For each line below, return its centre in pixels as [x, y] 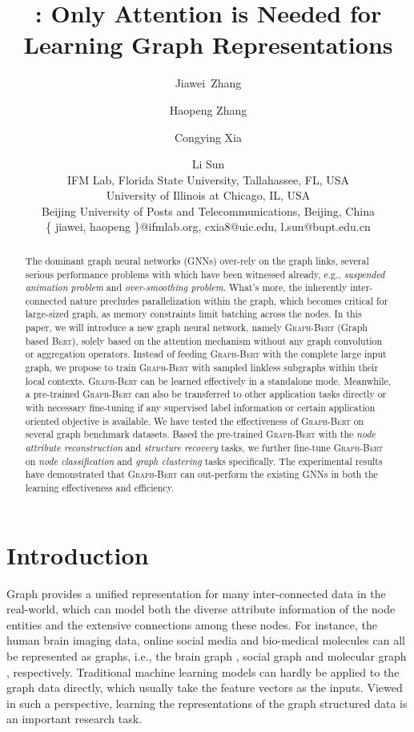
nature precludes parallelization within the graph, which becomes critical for [229, 300]
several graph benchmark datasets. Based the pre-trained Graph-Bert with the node [201, 434]
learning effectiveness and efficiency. [100, 488]
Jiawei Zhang [208, 83]
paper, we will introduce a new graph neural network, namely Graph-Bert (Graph [196, 328]
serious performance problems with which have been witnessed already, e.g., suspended [205, 274]
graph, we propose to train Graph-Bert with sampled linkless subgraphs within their [202, 368]
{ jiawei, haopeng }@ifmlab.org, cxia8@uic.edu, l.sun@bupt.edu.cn [208, 226]
